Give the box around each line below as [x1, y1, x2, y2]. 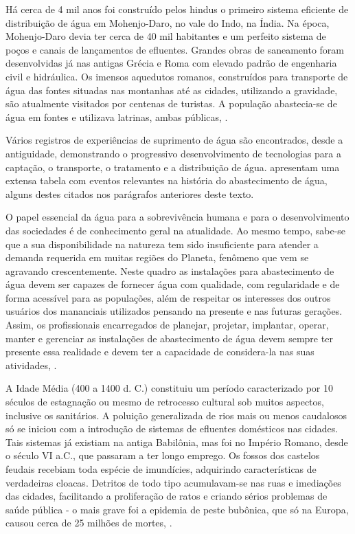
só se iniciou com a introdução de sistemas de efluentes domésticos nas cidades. [5, 421, 339, 436]
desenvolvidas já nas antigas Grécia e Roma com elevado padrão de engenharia [5, 56, 337, 70]
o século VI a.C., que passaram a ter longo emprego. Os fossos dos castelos [5, 448, 320, 463]
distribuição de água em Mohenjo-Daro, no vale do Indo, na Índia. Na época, [5, 15, 330, 30]
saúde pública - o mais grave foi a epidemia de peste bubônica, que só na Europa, [5, 502, 349, 516]
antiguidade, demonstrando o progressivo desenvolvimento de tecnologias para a [5, 146, 341, 160]
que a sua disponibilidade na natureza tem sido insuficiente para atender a [5, 236, 319, 251]
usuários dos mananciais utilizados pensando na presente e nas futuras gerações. [5, 304, 343, 318]
